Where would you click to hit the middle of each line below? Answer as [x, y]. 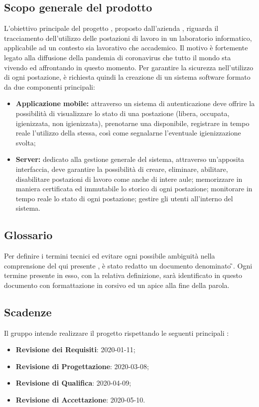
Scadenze [28, 312]
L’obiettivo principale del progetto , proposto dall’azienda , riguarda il [111, 28]
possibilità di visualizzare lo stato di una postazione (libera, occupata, [123, 113]
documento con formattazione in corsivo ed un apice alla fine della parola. [117, 285]
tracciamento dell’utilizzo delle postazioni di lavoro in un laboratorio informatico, [128, 38]
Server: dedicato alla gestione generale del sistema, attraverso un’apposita [130, 159]
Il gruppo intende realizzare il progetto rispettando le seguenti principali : [117, 333]
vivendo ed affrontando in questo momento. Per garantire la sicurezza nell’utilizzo [129, 67]
